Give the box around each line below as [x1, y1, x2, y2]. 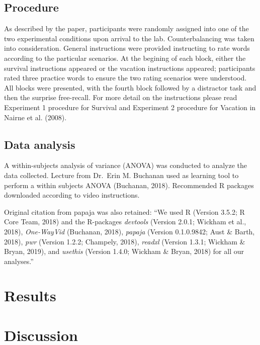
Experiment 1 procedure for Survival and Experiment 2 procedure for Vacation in [4, 102, 256, 112]
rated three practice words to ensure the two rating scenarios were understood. [4, 72, 247, 83]
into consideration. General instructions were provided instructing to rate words [4, 43, 250, 53]
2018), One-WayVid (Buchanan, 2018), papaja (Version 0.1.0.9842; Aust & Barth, [4, 226, 255, 236]
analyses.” [4, 255, 34, 266]
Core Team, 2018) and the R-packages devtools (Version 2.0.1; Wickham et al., [4, 216, 246, 227]
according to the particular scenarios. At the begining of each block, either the [4, 52, 246, 63]
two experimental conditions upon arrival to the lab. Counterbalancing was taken [4, 33, 254, 43]
